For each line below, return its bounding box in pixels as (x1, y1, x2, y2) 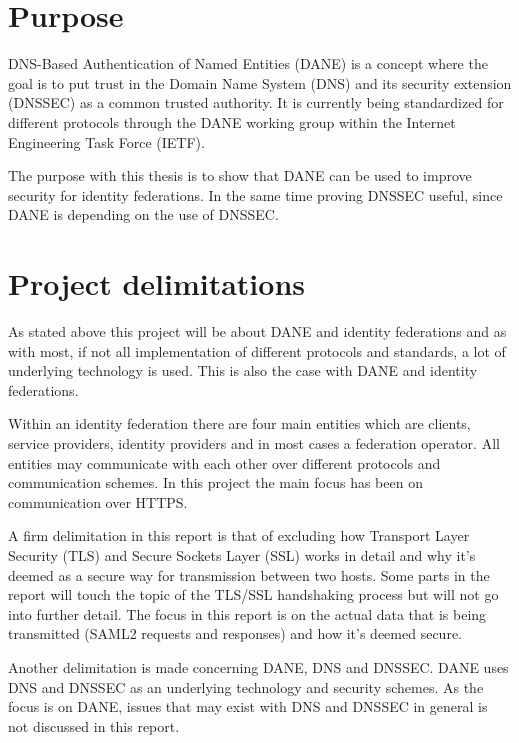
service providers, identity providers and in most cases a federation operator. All (8, 432, 500, 453)
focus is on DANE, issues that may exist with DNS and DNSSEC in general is (8, 696, 488, 717)
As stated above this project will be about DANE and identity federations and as (8, 321, 507, 341)
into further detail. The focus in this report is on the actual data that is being (8, 603, 487, 624)
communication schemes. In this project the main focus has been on (8, 472, 423, 493)
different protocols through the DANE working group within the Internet (8, 111, 456, 132)
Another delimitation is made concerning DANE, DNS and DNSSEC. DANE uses (8, 656, 509, 677)
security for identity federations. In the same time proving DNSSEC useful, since (8, 184, 503, 205)
